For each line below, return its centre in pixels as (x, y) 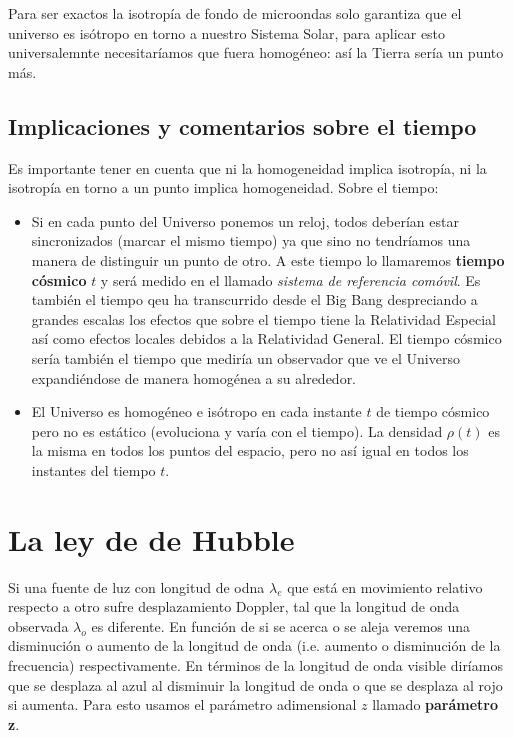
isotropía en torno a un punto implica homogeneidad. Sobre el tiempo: (223, 187)
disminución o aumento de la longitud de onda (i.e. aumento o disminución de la (254, 645)
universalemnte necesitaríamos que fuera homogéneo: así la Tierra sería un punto (256, 52)
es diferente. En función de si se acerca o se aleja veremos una (281, 625)
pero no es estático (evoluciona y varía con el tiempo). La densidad (237, 430)
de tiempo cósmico (433, 411)
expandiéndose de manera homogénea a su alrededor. (194, 377)
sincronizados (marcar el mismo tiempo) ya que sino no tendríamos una (251, 240)
